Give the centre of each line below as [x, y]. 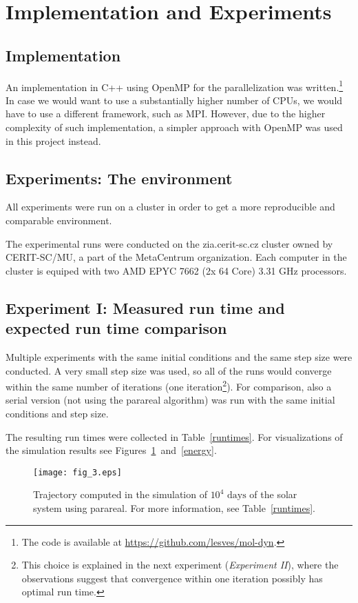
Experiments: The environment [119, 178]
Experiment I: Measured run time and [145, 307]
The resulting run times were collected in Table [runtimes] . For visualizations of [174, 436]
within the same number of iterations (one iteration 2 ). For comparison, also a [169, 385]
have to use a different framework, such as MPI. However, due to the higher [166, 113]
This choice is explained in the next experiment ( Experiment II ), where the [180, 565]
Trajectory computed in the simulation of [120, 494]
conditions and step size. [57, 413]
